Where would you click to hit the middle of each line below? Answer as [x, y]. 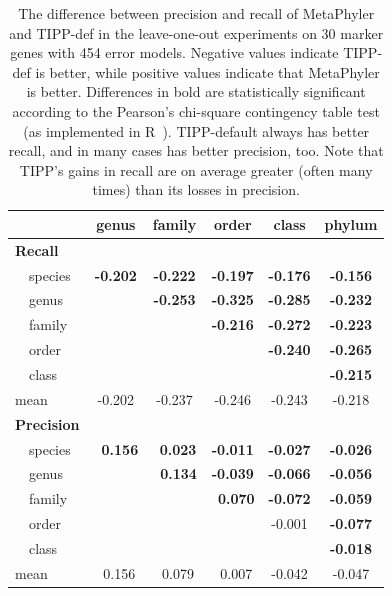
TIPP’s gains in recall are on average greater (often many [196, 169]
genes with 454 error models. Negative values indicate [174, 52]
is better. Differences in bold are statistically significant [196, 91]
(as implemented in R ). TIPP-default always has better [196, 130]
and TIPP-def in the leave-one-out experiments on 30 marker [196, 32]
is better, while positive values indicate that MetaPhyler [207, 71]
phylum [351, 223]
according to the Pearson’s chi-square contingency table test [196, 110]
